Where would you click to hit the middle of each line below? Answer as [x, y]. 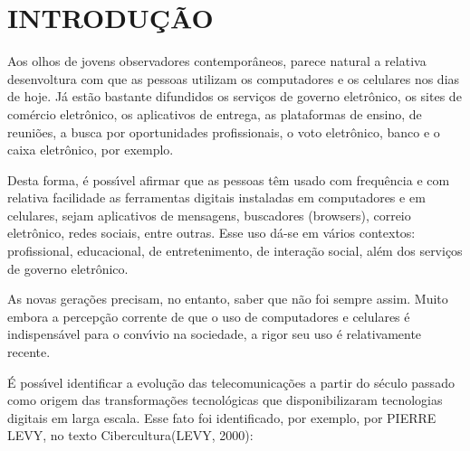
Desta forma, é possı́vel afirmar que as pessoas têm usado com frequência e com [229, 179]
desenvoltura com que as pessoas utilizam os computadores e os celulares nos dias [234, 78]
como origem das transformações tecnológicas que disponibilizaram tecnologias [225, 400]
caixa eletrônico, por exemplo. [91, 150]
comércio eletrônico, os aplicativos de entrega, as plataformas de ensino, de [215, 113]
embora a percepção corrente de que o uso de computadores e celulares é [209, 316]
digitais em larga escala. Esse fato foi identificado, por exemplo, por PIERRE [222, 417]
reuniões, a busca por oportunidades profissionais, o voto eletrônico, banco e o [224, 132]
